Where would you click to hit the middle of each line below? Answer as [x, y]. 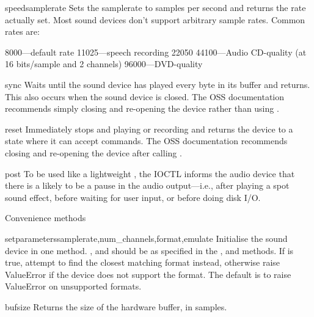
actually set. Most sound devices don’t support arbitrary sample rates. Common [155, 19]
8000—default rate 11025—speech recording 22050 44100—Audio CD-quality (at [156, 52]
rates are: [22, 31]
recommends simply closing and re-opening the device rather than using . [142, 108]
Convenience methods [46, 218]
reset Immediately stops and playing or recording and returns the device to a [149, 129]
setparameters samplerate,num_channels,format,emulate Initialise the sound [146, 238]
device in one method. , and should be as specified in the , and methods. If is [149, 250]
